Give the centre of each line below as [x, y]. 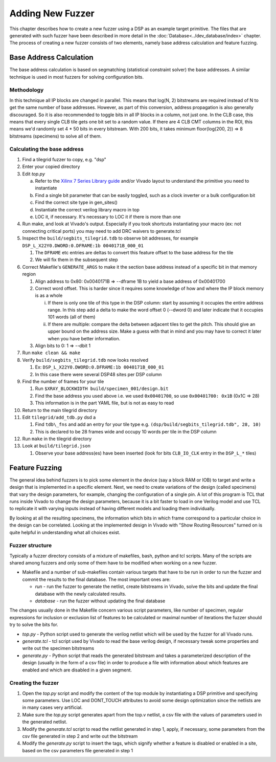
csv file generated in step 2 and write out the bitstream [80, 736]
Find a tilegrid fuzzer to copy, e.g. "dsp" [64, 159]
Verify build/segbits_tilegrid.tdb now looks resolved [85, 360]
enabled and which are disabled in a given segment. [77, 670]
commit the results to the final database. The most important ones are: [96, 579]
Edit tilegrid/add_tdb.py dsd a [59, 417]
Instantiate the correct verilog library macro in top [87, 209]
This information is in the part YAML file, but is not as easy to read [104, 403]
